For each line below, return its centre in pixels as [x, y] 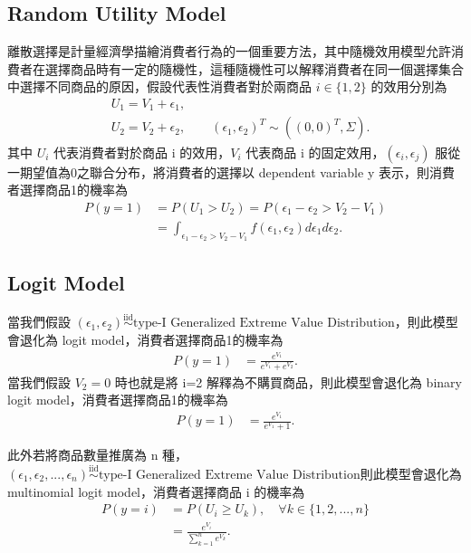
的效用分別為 [409, 86]
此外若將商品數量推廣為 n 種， [98, 455]
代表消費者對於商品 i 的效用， [142, 152]
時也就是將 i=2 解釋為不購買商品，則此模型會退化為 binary [288, 381]
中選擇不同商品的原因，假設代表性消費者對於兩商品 [159, 86]
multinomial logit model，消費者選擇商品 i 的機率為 [156, 491]
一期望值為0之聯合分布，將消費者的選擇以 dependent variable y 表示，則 [218, 172]
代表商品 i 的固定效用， [315, 152]
